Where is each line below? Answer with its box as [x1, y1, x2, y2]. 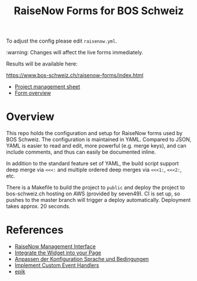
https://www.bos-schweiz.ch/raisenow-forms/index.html [6, 72, 144, 79]
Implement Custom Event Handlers [14, 262, 99, 269]
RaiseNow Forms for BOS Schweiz [14, 4, 184, 18]
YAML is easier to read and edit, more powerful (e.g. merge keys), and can [6, 142, 186, 149]
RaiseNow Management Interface [14, 243, 96, 250]
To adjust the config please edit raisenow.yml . [6, 37, 118, 45]
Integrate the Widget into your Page [14, 249, 102, 256]
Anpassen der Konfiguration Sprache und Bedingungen [14, 256, 149, 263]
